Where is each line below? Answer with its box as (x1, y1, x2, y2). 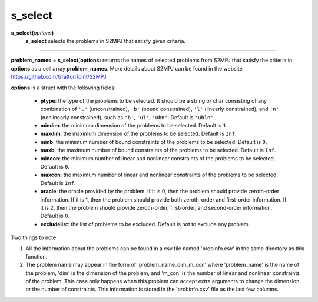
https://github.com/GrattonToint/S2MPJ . (11, 73, 108, 80)
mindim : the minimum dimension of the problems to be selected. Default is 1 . (40, 122, 228, 129)
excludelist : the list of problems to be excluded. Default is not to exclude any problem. (40, 220, 250, 227)
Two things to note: (11, 234, 58, 241)
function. (25, 253, 48, 260)
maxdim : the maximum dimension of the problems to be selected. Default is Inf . (40, 130, 237, 137)
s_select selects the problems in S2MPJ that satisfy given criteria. (25, 37, 185, 44)
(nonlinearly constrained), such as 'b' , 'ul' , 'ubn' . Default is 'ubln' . (40, 113, 216, 120)
